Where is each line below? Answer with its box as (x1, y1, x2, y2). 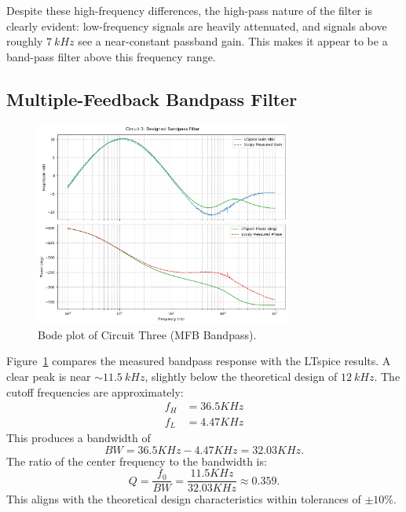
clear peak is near (6, 368, 91, 385)
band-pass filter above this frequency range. (6, 48, 216, 64)
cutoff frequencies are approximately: (6, 383, 184, 400)
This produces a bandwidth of (6, 430, 151, 446)
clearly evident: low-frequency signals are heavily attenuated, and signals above (6, 17, 387, 34)
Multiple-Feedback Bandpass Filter (6, 86, 298, 111)
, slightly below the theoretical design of (144, 368, 338, 385)
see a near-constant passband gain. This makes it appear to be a (78, 33, 388, 49)
